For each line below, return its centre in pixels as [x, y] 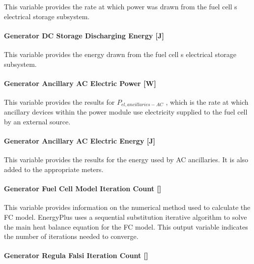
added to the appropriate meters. [54, 169]
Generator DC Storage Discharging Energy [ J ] [84, 35]
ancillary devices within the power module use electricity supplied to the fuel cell [126, 112]
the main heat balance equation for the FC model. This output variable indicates [126, 226]
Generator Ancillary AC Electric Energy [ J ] [80, 141]
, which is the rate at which [207, 102]
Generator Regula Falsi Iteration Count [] [76, 255]
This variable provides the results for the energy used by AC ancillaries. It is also [126, 160]
